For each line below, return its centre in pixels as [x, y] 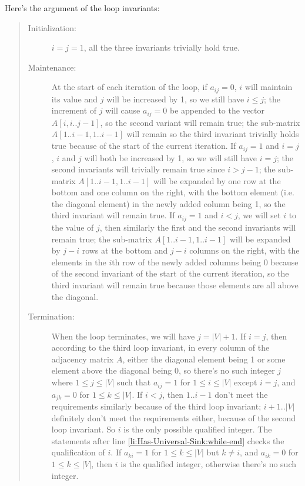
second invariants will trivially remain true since [138, 169]
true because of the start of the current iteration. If [144, 146]
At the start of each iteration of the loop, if [129, 87]
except [246, 382]
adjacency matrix [83, 359]
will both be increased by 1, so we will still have [171, 157]
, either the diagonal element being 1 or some [204, 359]
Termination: [51, 316]
